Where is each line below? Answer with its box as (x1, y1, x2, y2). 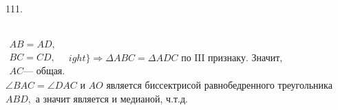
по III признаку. (181, 53, 249, 63)
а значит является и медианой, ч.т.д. (35, 91, 188, 105)
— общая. (23, 67, 65, 77)
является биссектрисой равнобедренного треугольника (106, 78, 332, 92)
